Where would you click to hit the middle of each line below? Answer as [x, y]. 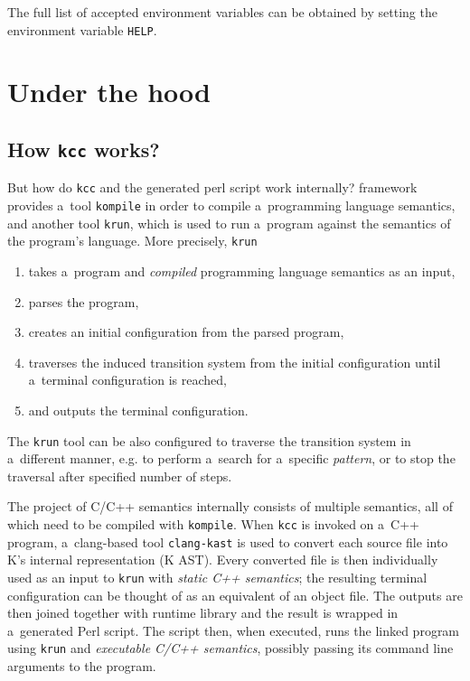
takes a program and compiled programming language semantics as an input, [242, 271]
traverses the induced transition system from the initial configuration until [235, 362]
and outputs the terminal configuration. [138, 410]
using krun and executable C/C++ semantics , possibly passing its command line [230, 648]
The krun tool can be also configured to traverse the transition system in [209, 440]
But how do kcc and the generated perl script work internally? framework [212, 187]
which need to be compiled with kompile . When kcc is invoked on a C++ [213, 524]
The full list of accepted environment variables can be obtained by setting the [222, 12]
